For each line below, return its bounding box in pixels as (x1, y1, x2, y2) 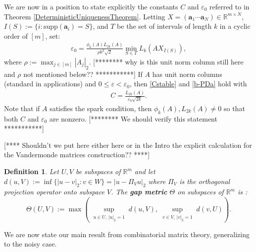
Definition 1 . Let (4, 166, 59, 177)
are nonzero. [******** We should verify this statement (49, 113, 217, 124)
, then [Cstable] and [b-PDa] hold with (129, 78, 247, 89)
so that (223, 103, 245, 113)
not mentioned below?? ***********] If (23, 68, 143, 79)
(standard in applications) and (4, 78, 97, 89)
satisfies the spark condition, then (50, 103, 152, 113)
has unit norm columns (152, 68, 222, 79)
